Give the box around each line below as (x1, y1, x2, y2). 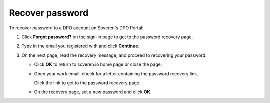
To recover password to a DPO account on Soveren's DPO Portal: (9, 25, 144, 31)
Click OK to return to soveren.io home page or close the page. (34, 61, 162, 67)
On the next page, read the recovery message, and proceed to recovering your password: (21, 52, 207, 58)
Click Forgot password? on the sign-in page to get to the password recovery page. (21, 34, 193, 40)
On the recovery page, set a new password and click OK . (34, 89, 152, 95)
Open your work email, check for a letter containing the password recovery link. (34, 70, 198, 77)
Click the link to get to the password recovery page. (34, 80, 141, 86)
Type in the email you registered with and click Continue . (21, 43, 140, 49)
